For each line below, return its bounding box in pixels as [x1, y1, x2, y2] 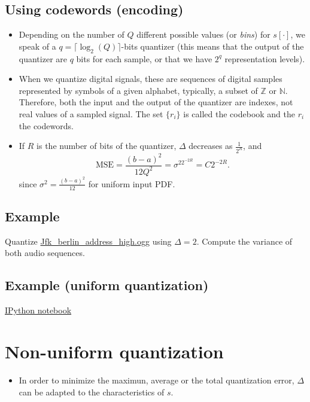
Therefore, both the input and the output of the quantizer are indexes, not [19, 96, 293, 108]
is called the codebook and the [183, 107, 296, 120]
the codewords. [19, 119, 74, 132]
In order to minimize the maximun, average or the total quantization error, [19, 373, 294, 386]
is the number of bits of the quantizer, [37, 139, 177, 152]
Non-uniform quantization [5, 339, 224, 364]
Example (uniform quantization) [5, 276, 209, 294]
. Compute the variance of [196, 234, 293, 247]
